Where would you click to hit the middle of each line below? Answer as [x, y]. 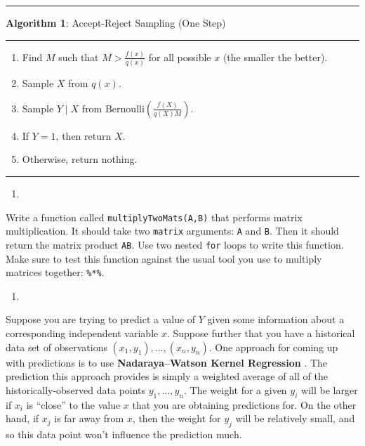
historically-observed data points [76, 389]
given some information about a [276, 319]
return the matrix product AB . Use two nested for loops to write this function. [175, 244]
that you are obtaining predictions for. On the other [244, 404]
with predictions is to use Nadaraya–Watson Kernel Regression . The [166, 362]
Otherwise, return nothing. [80, 159]
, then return [84, 135]
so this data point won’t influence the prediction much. [124, 434]
